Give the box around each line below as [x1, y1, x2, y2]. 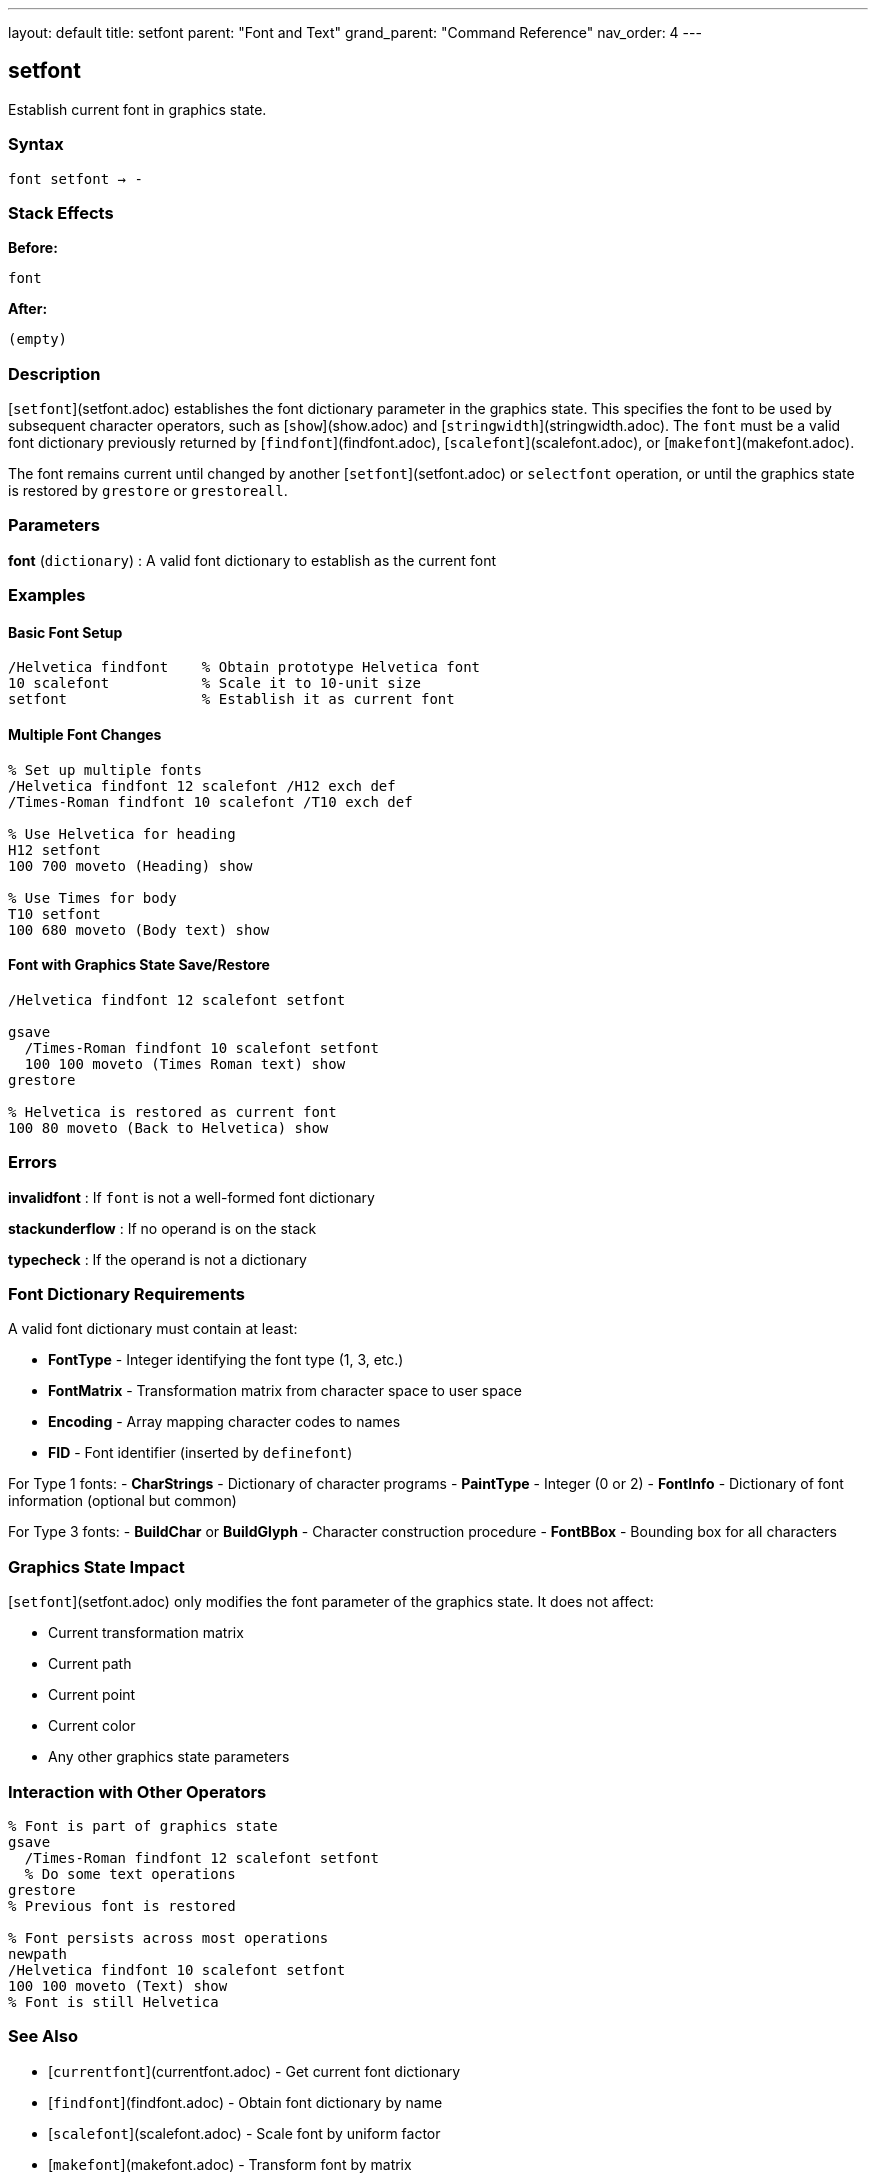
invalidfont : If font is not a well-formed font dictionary [8, 1188, 375, 1206]
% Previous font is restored [8, 1897, 236, 1914]
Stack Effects [8, 202, 114, 223]
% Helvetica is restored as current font [8, 1103, 337, 1120]
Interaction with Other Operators [8, 1781, 267, 1802]
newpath [8, 1945, 68, 1962]
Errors [8, 1152, 57, 1173]
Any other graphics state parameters [48, 1748, 290, 1766]
